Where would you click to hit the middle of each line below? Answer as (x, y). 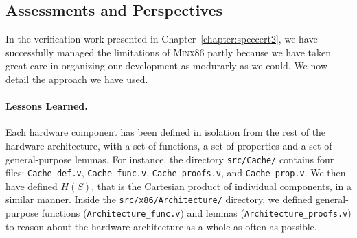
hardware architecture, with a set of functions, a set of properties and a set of (169, 145)
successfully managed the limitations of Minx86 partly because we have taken (169, 52)
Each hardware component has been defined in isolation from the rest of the (166, 132)
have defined (32, 186)
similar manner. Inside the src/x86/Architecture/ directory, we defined (159, 199)
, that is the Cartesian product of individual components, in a (221, 186)
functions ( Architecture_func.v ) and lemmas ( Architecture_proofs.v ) (196, 213)
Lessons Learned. (47, 106)
